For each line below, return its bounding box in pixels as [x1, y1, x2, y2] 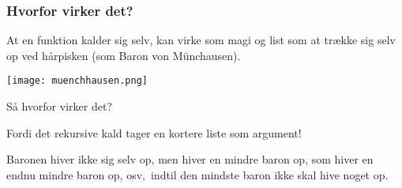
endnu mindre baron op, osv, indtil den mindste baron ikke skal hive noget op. [6, 166, 389, 182]
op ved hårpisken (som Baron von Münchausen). [6, 47, 241, 63]
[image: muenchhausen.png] [6, 75, 148, 87]
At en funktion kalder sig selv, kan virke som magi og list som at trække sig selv [6, 32, 396, 48]
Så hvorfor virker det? [6, 98, 112, 115]
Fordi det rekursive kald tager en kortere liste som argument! [6, 124, 302, 141]
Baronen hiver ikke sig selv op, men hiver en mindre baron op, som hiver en [6, 151, 374, 167]
